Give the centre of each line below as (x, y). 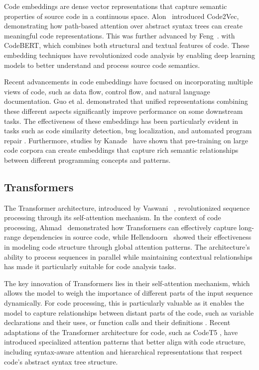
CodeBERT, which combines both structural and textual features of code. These (127, 45)
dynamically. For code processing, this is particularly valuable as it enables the (124, 303)
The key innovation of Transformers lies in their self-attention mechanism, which (127, 283)
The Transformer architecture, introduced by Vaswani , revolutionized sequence (127, 207)
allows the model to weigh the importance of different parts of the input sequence (129, 293)
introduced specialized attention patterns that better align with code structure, (125, 342)
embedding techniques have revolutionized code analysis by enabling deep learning (129, 55)
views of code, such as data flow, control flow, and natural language (107, 91)
